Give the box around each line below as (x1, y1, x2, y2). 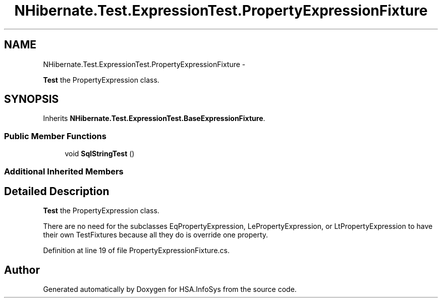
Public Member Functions (4, 131, 106, 141)
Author (4, 263, 40, 276)
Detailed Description (4, 185, 109, 198)
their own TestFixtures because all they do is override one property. (43, 230, 268, 239)
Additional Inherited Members (4, 166, 124, 176)
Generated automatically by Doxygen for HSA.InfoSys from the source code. (43, 285, 297, 294)
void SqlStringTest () (65, 149, 135, 158)
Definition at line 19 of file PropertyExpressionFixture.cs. (43, 246, 230, 255)
